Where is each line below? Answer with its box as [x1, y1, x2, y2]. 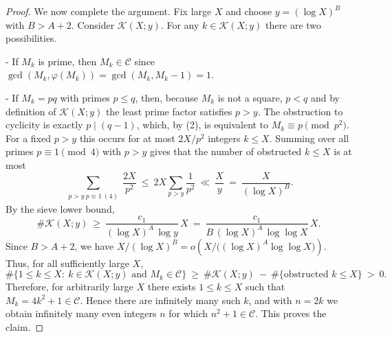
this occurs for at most [79, 130, 175, 145]
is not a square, [217, 90, 283, 104]
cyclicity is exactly [6, 117, 83, 132]
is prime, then [38, 54, 97, 68]
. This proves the [255, 306, 327, 321]
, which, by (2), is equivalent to [136, 117, 269, 132]
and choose [226, 4, 272, 18]
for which [168, 306, 208, 321]
